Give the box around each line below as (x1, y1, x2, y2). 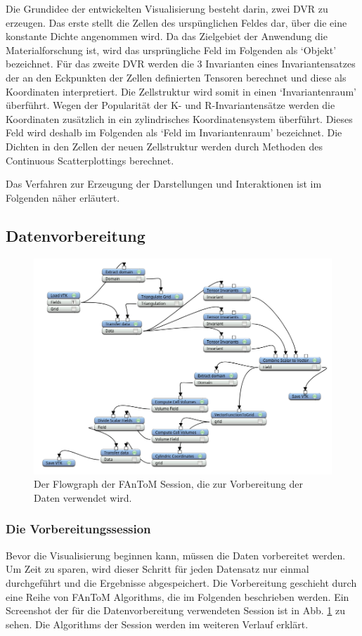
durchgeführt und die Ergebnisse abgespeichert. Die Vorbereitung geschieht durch (6, 575, 357, 590)
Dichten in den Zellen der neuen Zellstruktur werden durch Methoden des (6, 138, 323, 153)
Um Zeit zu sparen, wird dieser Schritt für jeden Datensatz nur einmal (6, 562, 309, 576)
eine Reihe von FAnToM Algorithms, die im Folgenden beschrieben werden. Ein (6, 589, 349, 604)
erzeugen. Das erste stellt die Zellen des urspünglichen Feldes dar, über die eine (6, 15, 347, 30)
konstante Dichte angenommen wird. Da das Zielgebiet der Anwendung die (6, 29, 328, 44)
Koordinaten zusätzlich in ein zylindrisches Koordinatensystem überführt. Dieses (6, 111, 353, 126)
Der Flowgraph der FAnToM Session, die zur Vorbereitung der (34, 476, 303, 491)
